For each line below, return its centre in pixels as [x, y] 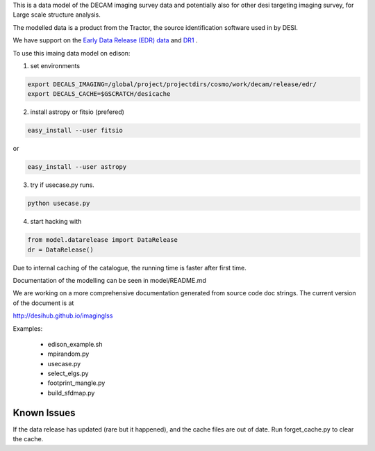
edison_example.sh [75, 344]
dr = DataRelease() [60, 249]
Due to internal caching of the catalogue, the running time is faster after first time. [130, 268]
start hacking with [56, 222]
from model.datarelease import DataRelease [103, 240]
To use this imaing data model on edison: [72, 53]
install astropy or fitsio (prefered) [77, 112]
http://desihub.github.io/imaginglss [63, 315]
